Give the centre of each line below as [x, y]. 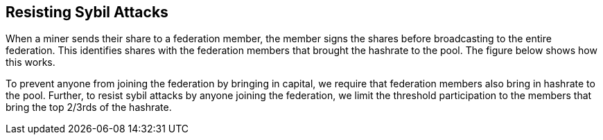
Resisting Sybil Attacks [87, 12]
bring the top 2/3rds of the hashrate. [89, 107]
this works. [30, 62]
